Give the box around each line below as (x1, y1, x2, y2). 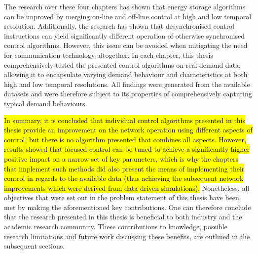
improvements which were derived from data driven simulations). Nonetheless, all (4, 182, 250, 193)
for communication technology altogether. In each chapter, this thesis (4, 49, 213, 60)
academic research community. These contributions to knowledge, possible (4, 221, 227, 232)
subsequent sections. (4, 241, 65, 251)
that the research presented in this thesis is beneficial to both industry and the (4, 212, 242, 222)
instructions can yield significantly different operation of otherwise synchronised (4, 30, 245, 41)
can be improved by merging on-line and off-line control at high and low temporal (4, 11, 252, 21)
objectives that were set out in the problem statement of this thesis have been (4, 192, 239, 203)
